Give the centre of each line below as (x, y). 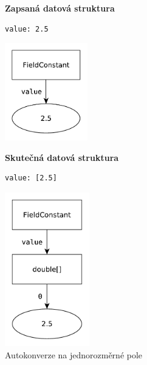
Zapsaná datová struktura (60, 8)
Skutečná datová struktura (62, 157)
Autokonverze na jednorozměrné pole (74, 354)
